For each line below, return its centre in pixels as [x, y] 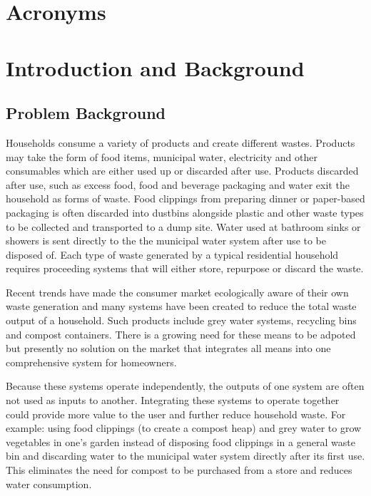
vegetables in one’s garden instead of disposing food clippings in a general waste [181, 441]
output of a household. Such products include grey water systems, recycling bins [181, 320]
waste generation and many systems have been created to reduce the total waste [181, 306]
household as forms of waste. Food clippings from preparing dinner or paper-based [185, 198]
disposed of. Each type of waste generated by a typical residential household [172, 254]
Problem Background [86, 113]
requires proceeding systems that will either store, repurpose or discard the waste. [185, 268]
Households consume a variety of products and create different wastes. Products [181, 142]
